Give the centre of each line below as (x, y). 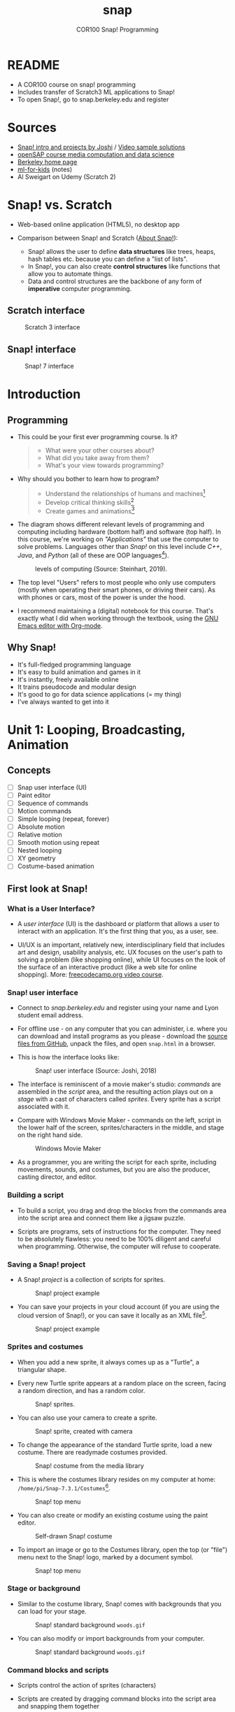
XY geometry (36, 858)
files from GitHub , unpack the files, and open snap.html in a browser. (116, 1043)
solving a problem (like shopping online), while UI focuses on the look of (121, 960)
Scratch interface (46, 310)
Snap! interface (42, 349)
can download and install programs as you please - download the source (122, 1036)
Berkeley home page (47, 162)
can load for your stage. (52, 1611)
